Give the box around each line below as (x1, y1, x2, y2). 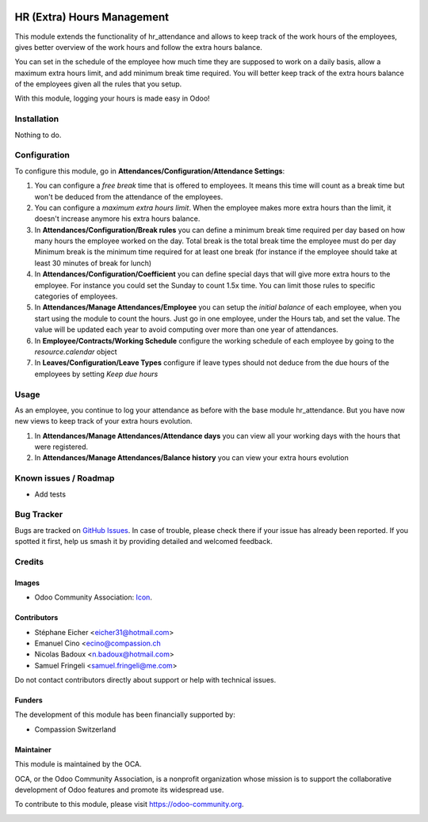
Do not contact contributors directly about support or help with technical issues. (14, 675, 277, 685)
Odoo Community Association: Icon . (34, 592, 152, 602)
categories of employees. (34, 291, 118, 301)
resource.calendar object (34, 347, 118, 356)
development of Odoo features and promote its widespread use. (14, 785, 224, 795)
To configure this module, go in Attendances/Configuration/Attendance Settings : (14, 166, 285, 176)
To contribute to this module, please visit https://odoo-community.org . (14, 800, 245, 809)
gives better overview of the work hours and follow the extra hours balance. (14, 42, 263, 51)
